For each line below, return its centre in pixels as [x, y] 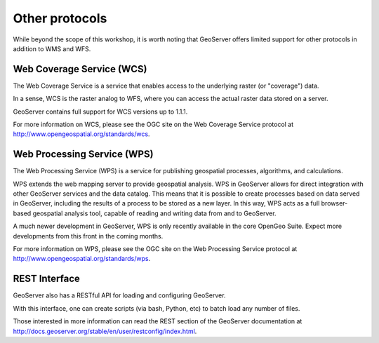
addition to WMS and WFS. [52, 48]
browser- [334, 203]
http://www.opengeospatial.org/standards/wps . [82, 259]
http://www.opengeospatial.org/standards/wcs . [81, 134]
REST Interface [47, 279]
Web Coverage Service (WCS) [80, 69]
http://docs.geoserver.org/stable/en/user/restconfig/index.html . [105, 331]
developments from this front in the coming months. [88, 236]
